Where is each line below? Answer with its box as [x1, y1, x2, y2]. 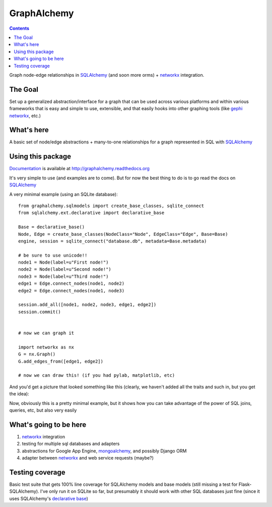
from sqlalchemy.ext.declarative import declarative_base [18, 210, 165, 216]
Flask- [238, 481, 252, 487]
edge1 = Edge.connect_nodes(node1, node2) [18, 281, 125, 286]
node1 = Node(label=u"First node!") [18, 260, 109, 265]
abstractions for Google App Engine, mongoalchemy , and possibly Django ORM [22, 447, 187, 454]
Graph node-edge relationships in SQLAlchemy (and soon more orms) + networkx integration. [9, 72, 205, 78]
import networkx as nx [18, 344, 75, 350]
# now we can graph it [18, 330, 75, 336]
